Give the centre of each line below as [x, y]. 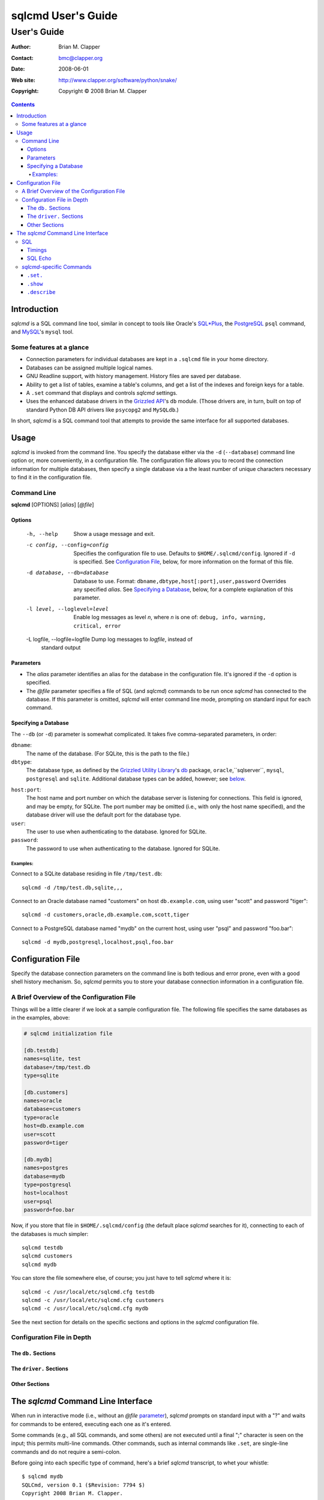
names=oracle [43, 1101]
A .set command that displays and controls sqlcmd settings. [102, 392]
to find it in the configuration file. [52, 478]
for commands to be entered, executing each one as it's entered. [91, 1424]
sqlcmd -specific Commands [57, 266]
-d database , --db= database [67, 573]
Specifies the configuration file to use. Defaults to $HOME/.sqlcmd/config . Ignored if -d [184, 553]
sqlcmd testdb [42, 1247]
